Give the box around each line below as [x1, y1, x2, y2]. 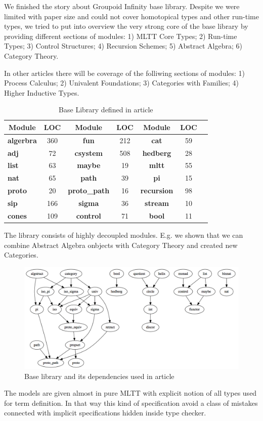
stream [145, 198, 169, 208]
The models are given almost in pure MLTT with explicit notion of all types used [4, 388, 257, 398]
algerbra [8, 135, 37, 145]
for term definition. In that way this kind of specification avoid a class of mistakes [4, 397, 258, 408]
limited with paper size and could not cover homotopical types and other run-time [4, 11, 259, 21]
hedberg [142, 147, 171, 158]
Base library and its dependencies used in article [24, 370, 174, 381]
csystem [74, 147, 103, 158]
